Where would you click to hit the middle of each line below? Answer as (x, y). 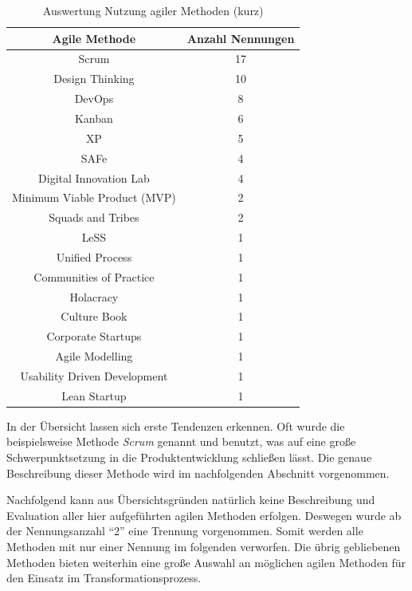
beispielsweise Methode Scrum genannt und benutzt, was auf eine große (181, 441)
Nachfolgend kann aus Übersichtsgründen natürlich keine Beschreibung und (191, 500)
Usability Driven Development (94, 375)
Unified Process (94, 256)
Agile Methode (94, 38)
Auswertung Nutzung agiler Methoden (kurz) (153, 10)
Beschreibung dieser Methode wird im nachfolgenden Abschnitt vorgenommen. (198, 473)
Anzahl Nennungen (241, 38)
